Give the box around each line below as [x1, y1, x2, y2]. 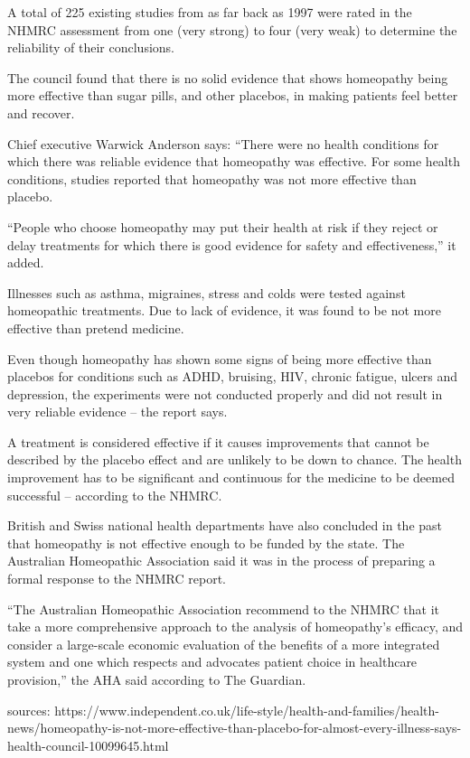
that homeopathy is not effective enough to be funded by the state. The [7, 533, 405, 552]
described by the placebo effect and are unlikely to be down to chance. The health [7, 450, 462, 469]
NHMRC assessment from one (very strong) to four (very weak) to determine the [7, 20, 457, 39]
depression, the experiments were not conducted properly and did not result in [7, 384, 443, 403]
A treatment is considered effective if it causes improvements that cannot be [7, 432, 429, 451]
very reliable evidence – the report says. [7, 402, 228, 421]
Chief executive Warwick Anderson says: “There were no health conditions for [7, 134, 439, 153]
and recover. [7, 103, 75, 122]
